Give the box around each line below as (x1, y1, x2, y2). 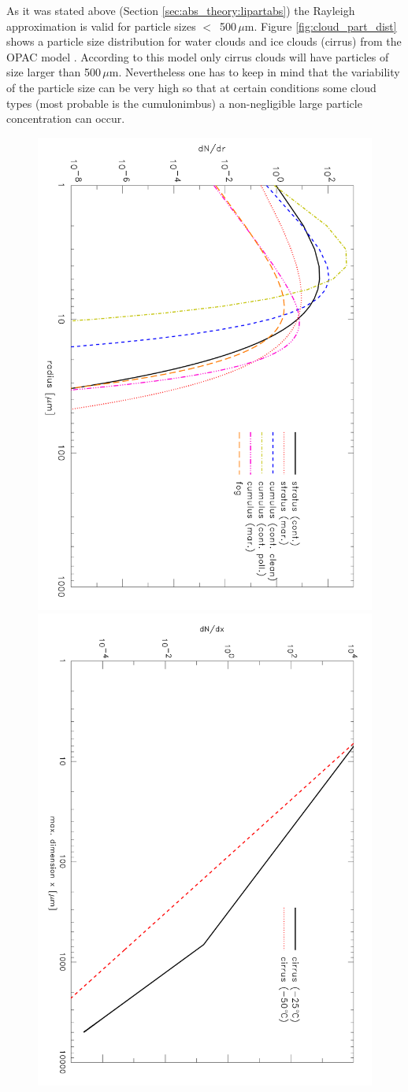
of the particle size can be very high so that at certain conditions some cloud (6, 79, 376, 95)
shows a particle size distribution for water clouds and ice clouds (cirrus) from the (6, 33, 402, 50)
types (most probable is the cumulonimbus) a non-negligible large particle (6, 94, 362, 111)
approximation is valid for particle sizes (6, 17, 196, 34)
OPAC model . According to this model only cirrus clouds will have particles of (6, 48, 389, 65)
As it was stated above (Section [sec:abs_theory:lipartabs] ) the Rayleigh (6, 2, 355, 18)
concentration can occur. (6, 110, 125, 127)
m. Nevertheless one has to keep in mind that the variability (109, 64, 400, 80)
